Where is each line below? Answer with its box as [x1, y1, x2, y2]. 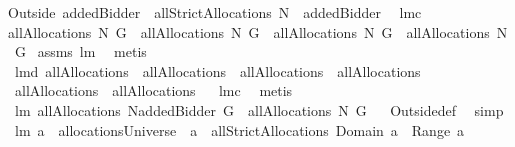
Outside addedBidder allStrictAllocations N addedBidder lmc [8, 2, 422, 22]
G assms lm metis [14, 41, 147, 62]
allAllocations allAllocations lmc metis [14, 80, 293, 101]
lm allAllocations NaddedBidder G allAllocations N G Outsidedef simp [14, 99, 504, 120]
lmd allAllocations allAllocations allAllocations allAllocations [14, 60, 421, 81]
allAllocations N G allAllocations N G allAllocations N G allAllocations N [8, 21, 508, 42]
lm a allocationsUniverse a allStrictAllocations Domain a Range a [14, 119, 465, 140]
